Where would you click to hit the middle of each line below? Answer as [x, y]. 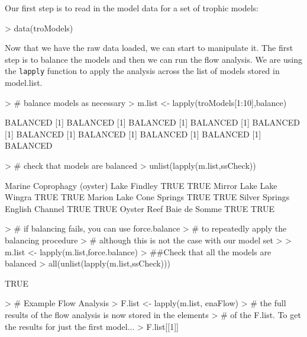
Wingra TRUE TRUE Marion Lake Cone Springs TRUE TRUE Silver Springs [147, 197]
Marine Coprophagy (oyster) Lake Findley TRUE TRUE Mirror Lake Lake [141, 185]
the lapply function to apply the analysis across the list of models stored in [142, 71]
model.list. [24, 83]
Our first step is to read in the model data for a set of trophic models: [132, 8]
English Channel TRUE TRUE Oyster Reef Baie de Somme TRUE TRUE [140, 208]
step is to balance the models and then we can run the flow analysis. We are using [153, 59]
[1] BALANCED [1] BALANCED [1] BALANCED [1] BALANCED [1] [133, 134]
